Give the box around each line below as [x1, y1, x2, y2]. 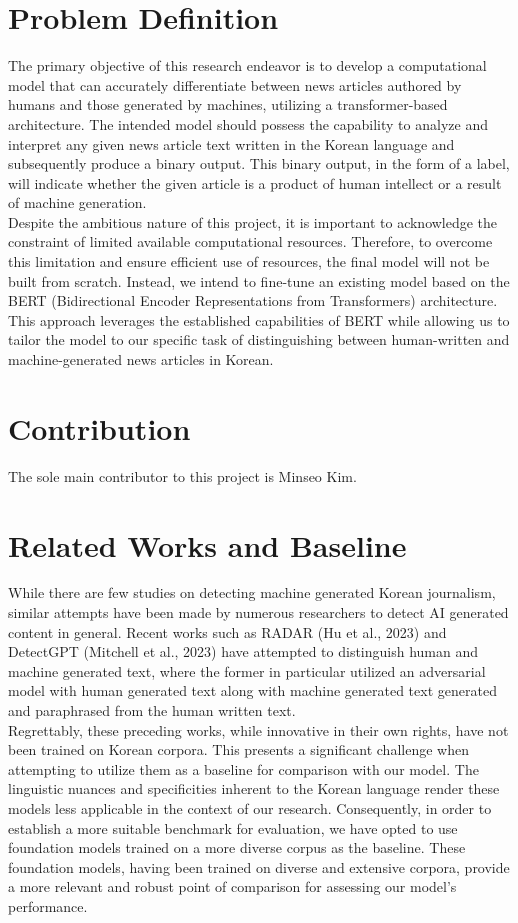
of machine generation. [8, 192, 147, 213]
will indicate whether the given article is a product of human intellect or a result [8, 172, 502, 193]
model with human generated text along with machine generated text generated [8, 680, 497, 701]
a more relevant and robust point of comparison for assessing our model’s [8, 876, 457, 897]
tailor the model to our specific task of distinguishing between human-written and [8, 329, 510, 350]
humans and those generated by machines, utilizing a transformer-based [8, 94, 448, 115]
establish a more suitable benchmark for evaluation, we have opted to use [8, 817, 458, 838]
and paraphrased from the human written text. [8, 700, 296, 721]
